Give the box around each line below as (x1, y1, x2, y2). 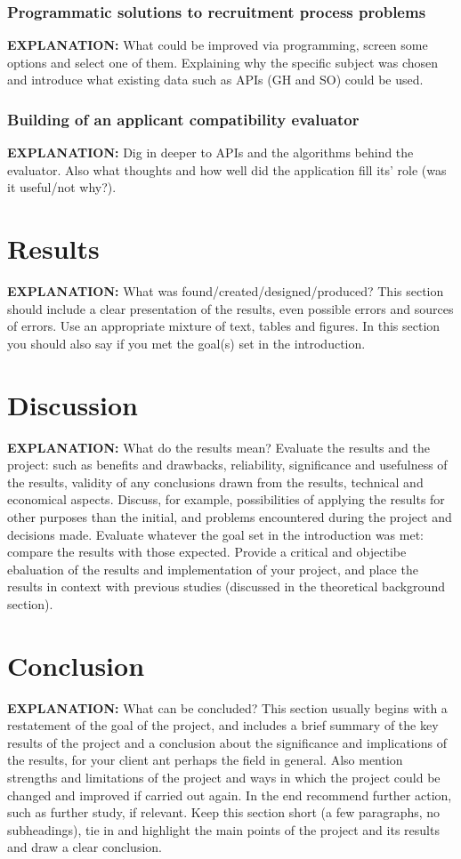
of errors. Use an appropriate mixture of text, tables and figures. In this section (7, 317, 441, 335)
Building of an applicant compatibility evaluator (7, 108, 360, 130)
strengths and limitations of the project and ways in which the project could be (7, 768, 441, 787)
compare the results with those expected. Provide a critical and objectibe (7, 542, 407, 561)
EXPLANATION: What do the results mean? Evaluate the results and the (7, 438, 430, 456)
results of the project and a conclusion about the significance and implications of (7, 733, 447, 751)
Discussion (7, 386, 138, 422)
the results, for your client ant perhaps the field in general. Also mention (7, 751, 403, 769)
